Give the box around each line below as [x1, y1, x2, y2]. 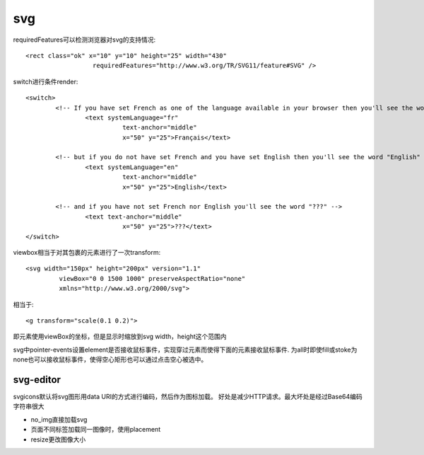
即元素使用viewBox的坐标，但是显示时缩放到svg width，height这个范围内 [13, 333, 227, 341]
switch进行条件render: [13, 77, 78, 86]
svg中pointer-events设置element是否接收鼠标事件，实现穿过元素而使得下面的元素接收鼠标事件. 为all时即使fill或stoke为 [13, 345, 358, 354]
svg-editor [13, 374, 61, 386]
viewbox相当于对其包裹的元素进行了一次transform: [13, 248, 161, 256]
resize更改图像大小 [30, 435, 86, 444]
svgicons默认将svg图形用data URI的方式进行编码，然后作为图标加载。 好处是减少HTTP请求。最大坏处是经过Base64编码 [13, 393, 363, 401]
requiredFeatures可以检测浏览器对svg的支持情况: [13, 35, 156, 44]
